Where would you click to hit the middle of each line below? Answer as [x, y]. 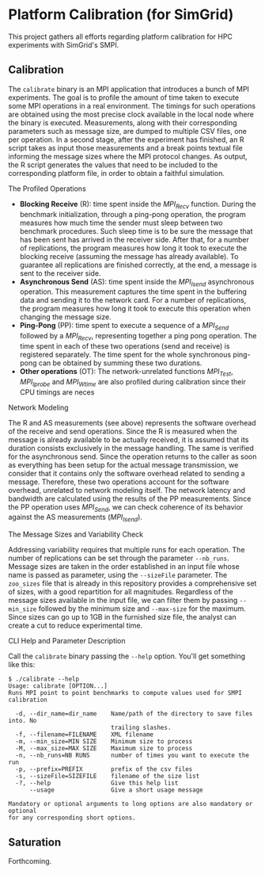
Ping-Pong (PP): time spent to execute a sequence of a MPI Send [124, 326]
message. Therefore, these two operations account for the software [119, 482]
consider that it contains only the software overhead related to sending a [127, 473]
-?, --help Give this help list [97, 783]
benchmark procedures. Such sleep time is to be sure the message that [136, 231]
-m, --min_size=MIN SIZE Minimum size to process [104, 742]
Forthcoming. [30, 861]
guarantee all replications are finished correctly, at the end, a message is [138, 265]
